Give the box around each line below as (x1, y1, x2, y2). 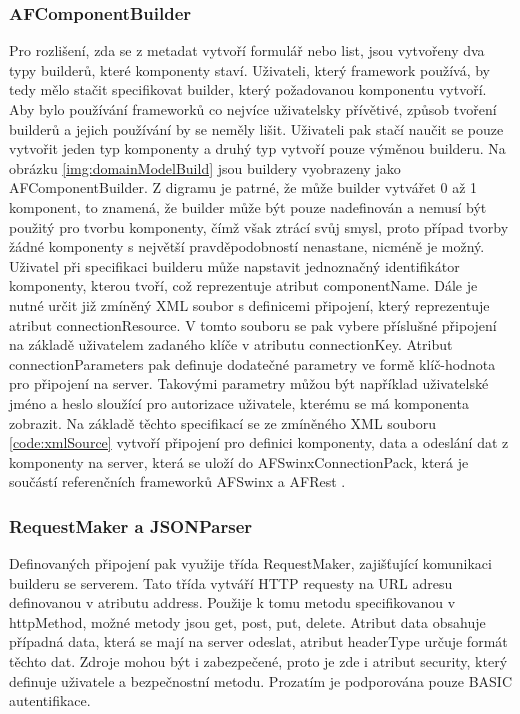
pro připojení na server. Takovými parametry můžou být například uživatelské (9, 373, 489, 394)
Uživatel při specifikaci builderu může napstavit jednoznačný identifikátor (9, 255, 460, 276)
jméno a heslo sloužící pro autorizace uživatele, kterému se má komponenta (9, 392, 469, 413)
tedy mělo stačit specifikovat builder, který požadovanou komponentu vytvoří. (9, 79, 487, 100)
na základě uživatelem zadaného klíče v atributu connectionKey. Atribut (9, 334, 453, 355)
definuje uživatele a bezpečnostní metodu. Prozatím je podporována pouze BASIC (9, 670, 513, 691)
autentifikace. (9, 690, 91, 711)
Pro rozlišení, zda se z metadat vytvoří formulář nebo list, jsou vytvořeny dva (9, 40, 485, 61)
